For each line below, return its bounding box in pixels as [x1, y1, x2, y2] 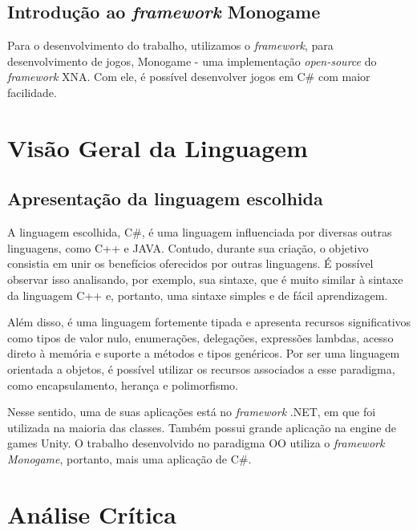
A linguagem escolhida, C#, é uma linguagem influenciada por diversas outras [7, 224, 392, 241]
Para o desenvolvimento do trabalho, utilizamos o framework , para [7, 37, 334, 54]
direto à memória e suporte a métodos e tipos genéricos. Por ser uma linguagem [7, 345, 400, 362]
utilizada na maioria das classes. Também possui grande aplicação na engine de [7, 419, 397, 435]
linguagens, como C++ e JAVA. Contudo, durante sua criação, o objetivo [7, 239, 369, 256]
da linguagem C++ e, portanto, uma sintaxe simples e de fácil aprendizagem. [7, 286, 388, 303]
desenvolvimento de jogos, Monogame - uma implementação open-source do [7, 52, 377, 69]
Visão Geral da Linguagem [7, 131, 308, 164]
